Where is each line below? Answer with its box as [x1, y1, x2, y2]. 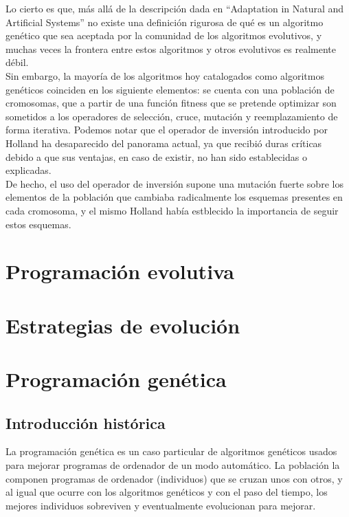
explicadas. [5, 163, 52, 177]
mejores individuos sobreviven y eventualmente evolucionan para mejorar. [5, 498, 316, 512]
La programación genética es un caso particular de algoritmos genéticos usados [5, 444, 337, 459]
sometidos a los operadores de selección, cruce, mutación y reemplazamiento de [5, 109, 338, 123]
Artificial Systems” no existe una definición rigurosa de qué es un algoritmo [5, 14, 324, 29]
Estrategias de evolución [5, 311, 240, 339]
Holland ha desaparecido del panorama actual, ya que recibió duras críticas [5, 135, 322, 150]
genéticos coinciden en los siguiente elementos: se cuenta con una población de [5, 82, 335, 96]
